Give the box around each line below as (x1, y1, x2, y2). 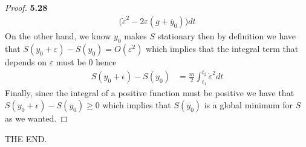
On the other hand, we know (5, 30, 111, 42)
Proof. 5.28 (5, 1, 48, 13)
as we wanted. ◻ (5, 112, 68, 125)
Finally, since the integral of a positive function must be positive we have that (5, 87, 295, 99)
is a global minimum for (204, 99, 293, 111)
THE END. (5, 132, 47, 145)
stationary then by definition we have (157, 30, 296, 42)
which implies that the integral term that (146, 42, 299, 55)
